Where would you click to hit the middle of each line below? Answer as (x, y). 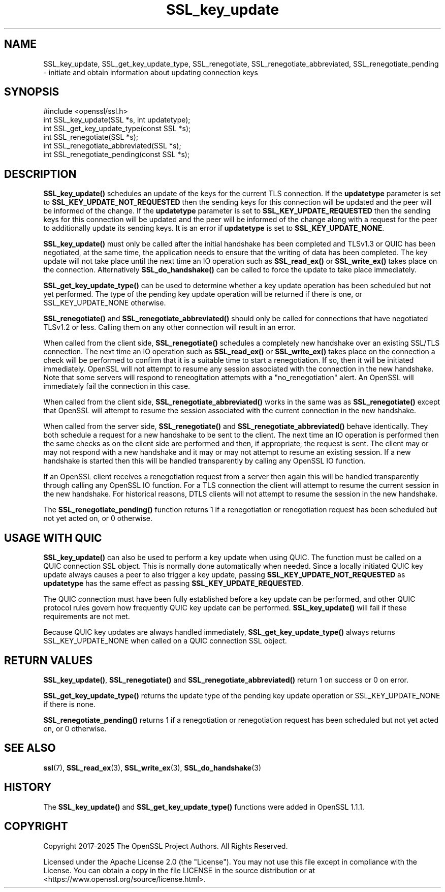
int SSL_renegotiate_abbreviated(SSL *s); (112, 146)
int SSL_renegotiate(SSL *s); (91, 137)
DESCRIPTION (40, 174)
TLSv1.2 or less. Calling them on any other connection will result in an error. (169, 327)
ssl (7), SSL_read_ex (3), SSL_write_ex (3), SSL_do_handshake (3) (152, 767)
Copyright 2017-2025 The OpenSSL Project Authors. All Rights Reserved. (166, 846)
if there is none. (69, 704)
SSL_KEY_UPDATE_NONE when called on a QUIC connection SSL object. (165, 641)
